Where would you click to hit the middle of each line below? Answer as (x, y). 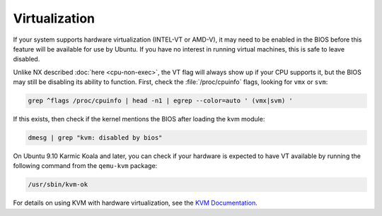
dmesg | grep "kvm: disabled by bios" (95, 138)
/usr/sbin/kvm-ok (58, 185)
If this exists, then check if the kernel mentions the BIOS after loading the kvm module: (139, 119)
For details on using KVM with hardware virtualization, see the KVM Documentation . (135, 203)
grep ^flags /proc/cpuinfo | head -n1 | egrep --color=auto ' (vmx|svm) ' (161, 101)
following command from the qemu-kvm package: (85, 166)
